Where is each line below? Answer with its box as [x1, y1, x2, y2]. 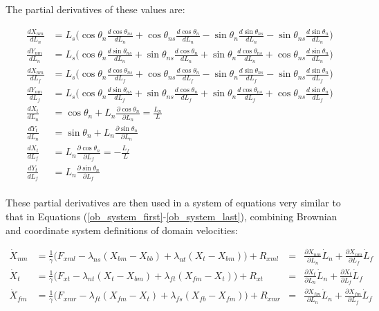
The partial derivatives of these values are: [6, 2, 185, 16]
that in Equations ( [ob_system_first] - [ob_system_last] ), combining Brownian [6, 209, 338, 224]
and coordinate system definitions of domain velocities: [6, 222, 238, 237]
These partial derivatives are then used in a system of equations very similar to [6, 195, 341, 210]
